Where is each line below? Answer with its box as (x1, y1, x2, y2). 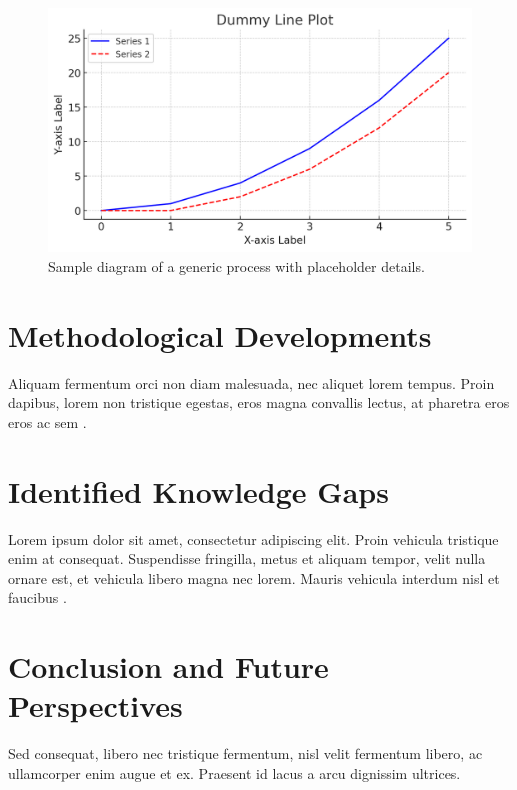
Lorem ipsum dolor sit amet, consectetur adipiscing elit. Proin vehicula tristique (8, 528, 499, 549)
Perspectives (8, 685, 183, 726)
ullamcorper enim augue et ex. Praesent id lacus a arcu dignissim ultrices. (8, 762, 461, 783)
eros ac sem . (8, 411, 87, 432)
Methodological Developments (8, 314, 432, 355)
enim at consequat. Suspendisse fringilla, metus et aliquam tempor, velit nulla (8, 548, 486, 569)
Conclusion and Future (8, 646, 329, 687)
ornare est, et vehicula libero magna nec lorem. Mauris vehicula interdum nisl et (8, 567, 500, 588)
